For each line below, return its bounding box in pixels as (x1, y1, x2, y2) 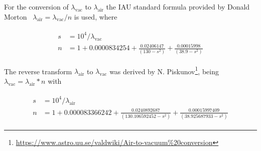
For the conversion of (4, 2, 69, 12)
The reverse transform (4, 66, 72, 76)
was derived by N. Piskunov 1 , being (109, 64, 219, 76)
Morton (4, 11, 27, 22)
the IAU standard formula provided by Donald (106, 2, 250, 12)
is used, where (74, 11, 117, 22)
